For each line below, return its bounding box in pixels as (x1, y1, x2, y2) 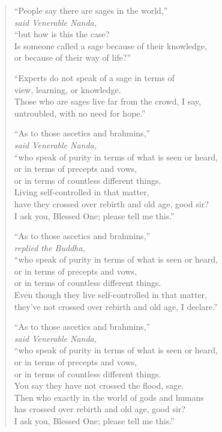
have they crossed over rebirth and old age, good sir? (14, 197, 209, 210)
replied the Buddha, (14, 241, 85, 254)
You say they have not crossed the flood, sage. (14, 379, 184, 392)
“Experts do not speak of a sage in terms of (14, 71, 175, 84)
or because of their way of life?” (14, 51, 131, 64)
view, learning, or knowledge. (14, 83, 121, 96)
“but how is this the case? (14, 28, 110, 40)
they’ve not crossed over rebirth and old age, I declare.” (14, 300, 218, 312)
